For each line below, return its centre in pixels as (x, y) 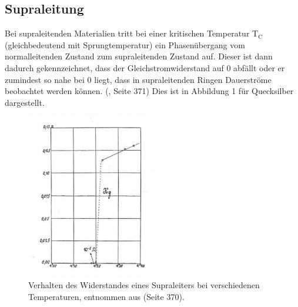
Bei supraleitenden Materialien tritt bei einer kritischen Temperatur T (132, 33)
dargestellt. (25, 102)
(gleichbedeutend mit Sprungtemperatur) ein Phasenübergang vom (125, 44)
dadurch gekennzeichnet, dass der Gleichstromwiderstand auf (114, 67)
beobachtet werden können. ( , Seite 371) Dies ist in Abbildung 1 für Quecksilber (149, 91)
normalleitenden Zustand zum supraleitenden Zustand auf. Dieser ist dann (139, 56)
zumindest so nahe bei (45, 79)
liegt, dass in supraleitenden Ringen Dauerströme (183, 79)
